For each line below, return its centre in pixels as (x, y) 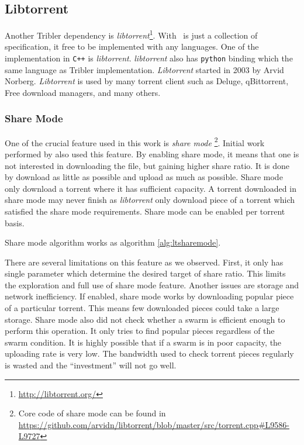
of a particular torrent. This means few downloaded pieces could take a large (142, 308)
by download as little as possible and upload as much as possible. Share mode (144, 177)
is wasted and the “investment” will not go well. (91, 365)
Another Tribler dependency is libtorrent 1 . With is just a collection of (131, 34)
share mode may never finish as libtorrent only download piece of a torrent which (150, 200)
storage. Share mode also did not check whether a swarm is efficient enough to (145, 319)
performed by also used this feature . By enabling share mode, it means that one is (152, 153)
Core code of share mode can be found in (92, 413)
